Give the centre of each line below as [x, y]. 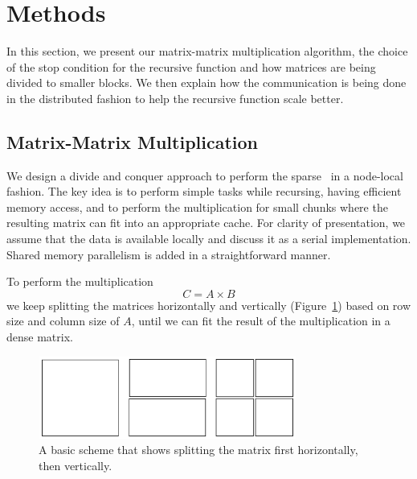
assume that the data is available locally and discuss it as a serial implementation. [209, 239]
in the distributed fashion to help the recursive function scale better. [175, 98]
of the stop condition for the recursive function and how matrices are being [191, 66]
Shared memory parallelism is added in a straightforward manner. [169, 254]
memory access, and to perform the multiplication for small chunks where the [197, 206]
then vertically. [76, 465]
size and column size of [63, 321]
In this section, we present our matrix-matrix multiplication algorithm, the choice [207, 51]
